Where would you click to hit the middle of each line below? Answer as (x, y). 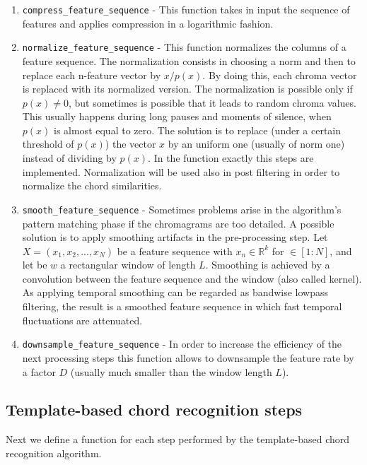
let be (35, 265)
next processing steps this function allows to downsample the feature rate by (188, 357)
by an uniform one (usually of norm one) (256, 144)
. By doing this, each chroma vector (280, 75)
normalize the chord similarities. (92, 186)
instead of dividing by (69, 158)
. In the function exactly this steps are (231, 158)
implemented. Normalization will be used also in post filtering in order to (181, 171)
